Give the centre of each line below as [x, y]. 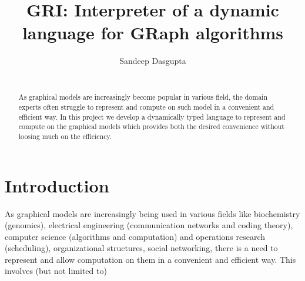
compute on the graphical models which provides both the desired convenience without [151, 126]
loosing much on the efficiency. [65, 136]
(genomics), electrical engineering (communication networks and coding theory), [149, 225]
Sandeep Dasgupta [153, 61]
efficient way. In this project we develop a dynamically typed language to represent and [152, 116]
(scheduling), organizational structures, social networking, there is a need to [141, 248]
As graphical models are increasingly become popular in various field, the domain [143, 97]
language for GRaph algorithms [153, 33]
